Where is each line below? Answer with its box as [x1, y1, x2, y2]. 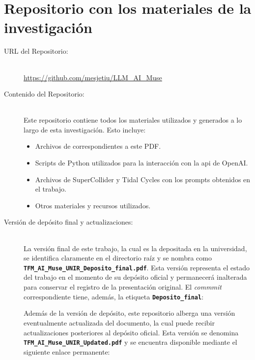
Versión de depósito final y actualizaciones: [4, 217, 133, 227]
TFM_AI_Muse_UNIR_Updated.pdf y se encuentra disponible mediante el [24, 337, 237, 347]
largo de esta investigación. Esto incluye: [24, 124, 146, 134]
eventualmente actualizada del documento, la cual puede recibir [24, 317, 215, 327]
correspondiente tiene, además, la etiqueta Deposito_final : [24, 291, 204, 301]
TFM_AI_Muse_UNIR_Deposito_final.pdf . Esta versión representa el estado [24, 262, 250, 272]
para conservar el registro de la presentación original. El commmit [24, 282, 222, 292]
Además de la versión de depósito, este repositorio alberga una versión [24, 308, 235, 318]
